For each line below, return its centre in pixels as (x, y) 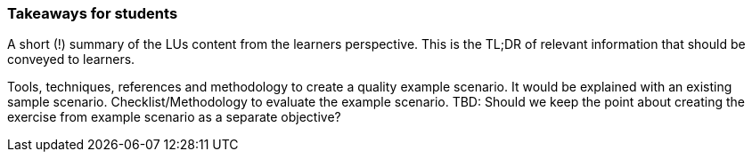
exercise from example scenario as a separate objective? (174, 117)
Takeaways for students (93, 13)
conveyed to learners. (71, 60)
